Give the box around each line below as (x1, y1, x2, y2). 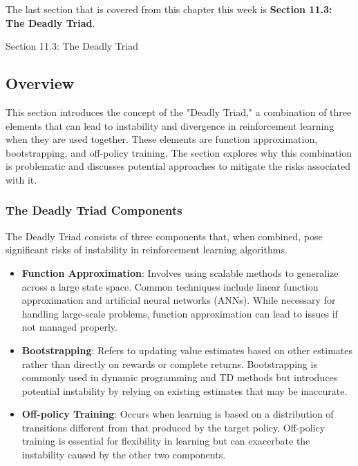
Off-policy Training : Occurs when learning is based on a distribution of (21, 407, 334, 421)
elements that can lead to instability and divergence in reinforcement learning (6, 118, 335, 133)
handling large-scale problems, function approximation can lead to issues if (21, 306, 338, 320)
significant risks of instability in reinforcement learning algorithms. (6, 242, 288, 257)
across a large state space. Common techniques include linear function (21, 279, 319, 293)
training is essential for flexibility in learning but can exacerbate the (21, 434, 310, 448)
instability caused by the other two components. (21, 447, 226, 462)
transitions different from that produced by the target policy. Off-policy (21, 420, 326, 434)
